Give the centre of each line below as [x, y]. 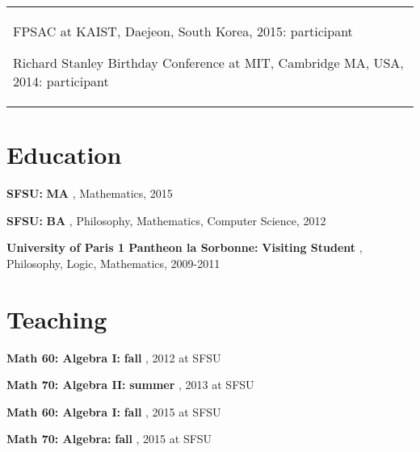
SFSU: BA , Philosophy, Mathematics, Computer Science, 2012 [166, 220]
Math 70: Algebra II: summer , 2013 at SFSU [130, 385]
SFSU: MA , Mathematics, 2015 [90, 193]
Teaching [57, 318]
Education [64, 155]
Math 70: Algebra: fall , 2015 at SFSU [109, 439]
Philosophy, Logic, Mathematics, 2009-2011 [113, 263]
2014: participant [61, 81]
